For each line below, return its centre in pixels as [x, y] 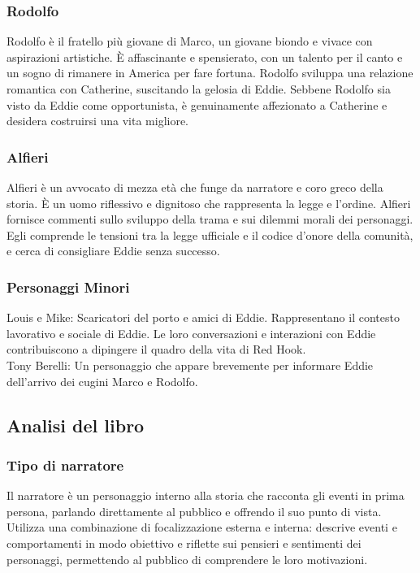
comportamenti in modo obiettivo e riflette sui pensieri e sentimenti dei [184, 543]
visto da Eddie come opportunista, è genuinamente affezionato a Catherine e [197, 104]
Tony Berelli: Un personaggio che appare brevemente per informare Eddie [190, 365]
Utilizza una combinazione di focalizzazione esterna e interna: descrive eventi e [202, 527]
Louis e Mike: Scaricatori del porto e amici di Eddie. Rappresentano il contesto [203, 317]
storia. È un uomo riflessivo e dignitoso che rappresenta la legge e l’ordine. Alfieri [209, 203]
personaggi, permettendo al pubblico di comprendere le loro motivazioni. [187, 559]
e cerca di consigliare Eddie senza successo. [113, 251]
